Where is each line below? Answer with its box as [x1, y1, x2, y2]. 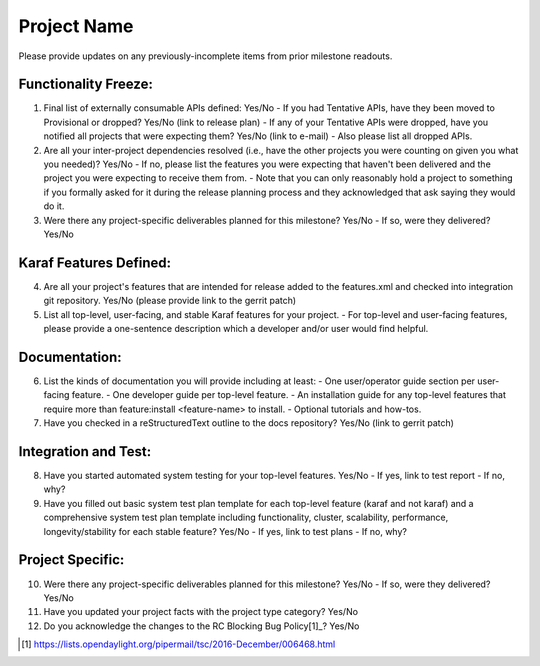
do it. [43, 200, 65, 212]
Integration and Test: [18, 443, 152, 460]
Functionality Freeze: [18, 76, 154, 93]
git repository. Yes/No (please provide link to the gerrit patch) [43, 295, 297, 307]
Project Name [18, 15, 134, 37]
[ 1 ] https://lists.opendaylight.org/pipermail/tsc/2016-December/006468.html [21, 638, 336, 650]
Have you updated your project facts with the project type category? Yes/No [43, 606, 359, 618]
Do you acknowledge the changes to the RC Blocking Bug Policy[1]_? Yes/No [43, 620, 360, 632]
